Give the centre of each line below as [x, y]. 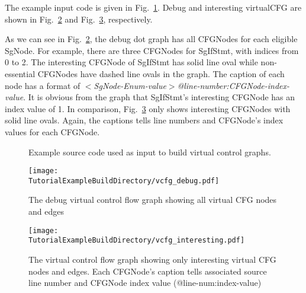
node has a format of [43, 85]
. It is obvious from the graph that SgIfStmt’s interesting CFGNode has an [159, 97]
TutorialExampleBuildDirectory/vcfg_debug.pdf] [124, 181]
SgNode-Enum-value [130, 85]
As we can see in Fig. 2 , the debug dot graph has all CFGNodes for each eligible [151, 39]
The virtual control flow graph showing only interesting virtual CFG [152, 259]
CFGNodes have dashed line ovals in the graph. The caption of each [161, 73]
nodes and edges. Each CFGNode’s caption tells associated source [148, 271]
